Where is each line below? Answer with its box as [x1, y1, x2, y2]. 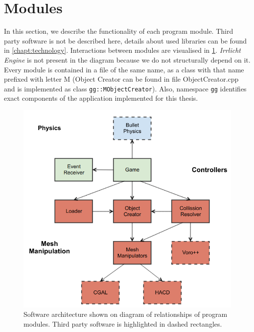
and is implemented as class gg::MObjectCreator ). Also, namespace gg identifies [4, 83, 247, 93]
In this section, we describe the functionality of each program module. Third [4, 26, 233, 36]
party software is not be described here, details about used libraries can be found [4, 35, 247, 45]
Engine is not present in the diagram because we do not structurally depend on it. [4, 54, 251, 65]
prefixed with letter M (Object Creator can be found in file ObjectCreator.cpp [4, 74, 239, 84]
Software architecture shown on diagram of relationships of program [23, 309, 228, 319]
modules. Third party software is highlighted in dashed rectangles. [23, 318, 222, 329]
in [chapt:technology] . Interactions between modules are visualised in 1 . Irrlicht [4, 45, 241, 55]
